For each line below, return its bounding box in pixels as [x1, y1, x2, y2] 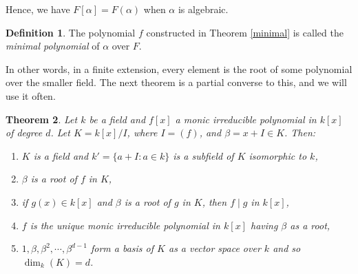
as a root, [290, 218, 330, 232]
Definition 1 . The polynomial [6, 25, 136, 39]
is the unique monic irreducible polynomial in [30, 218, 220, 232]
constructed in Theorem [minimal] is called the [146, 25, 344, 39]
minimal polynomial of [6, 39, 100, 53]
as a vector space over [168, 241, 261, 255]
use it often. [6, 88, 56, 103]
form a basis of [90, 241, 154, 255]
